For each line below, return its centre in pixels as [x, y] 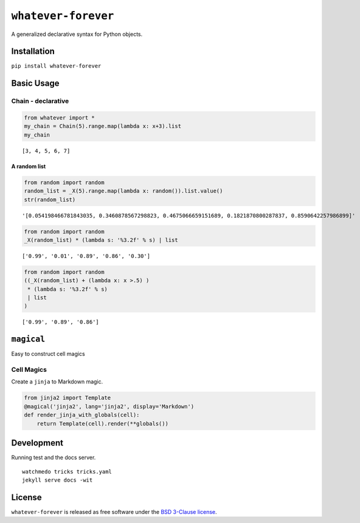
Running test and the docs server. [54, 458]
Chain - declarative [40, 101]
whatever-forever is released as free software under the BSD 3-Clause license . [114, 511]
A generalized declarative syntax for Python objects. [77, 34]
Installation [33, 52]
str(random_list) [50, 199]
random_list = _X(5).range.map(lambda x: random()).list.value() [123, 191]
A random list [29, 166]
